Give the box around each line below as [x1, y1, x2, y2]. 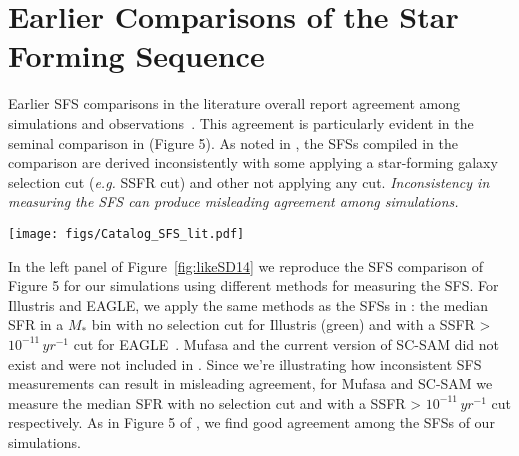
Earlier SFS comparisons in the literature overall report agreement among [8, 93, 461, 114]
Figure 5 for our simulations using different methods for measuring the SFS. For [8, 275, 499, 296]
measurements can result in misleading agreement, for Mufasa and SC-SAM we [8, 373, 493, 394]
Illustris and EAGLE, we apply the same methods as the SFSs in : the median [8, 294, 489, 315]
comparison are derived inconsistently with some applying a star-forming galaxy [8, 152, 498, 173]
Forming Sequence [8, 35, 265, 76]
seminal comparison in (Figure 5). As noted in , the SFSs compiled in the [8, 132, 458, 153]
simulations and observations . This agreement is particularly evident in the [8, 112, 474, 133]
